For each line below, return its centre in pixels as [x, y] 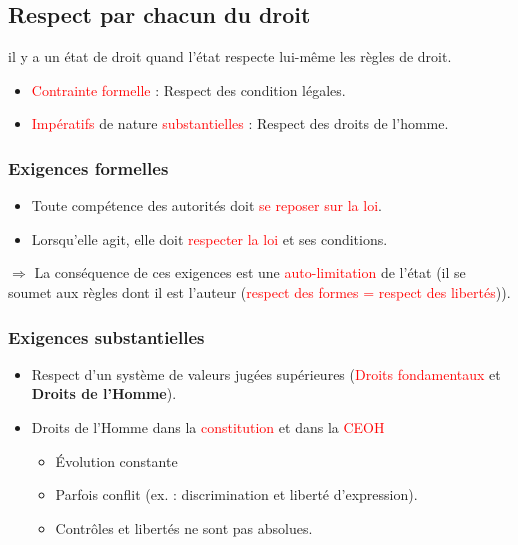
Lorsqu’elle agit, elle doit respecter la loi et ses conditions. [209, 238]
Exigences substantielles [106, 336]
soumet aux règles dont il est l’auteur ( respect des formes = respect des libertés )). [259, 291]
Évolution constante [116, 460]
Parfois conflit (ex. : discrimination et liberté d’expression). [236, 494]
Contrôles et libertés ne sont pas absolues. [184, 527]
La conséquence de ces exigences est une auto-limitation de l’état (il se [250, 272]
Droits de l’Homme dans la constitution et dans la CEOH [208, 426]
